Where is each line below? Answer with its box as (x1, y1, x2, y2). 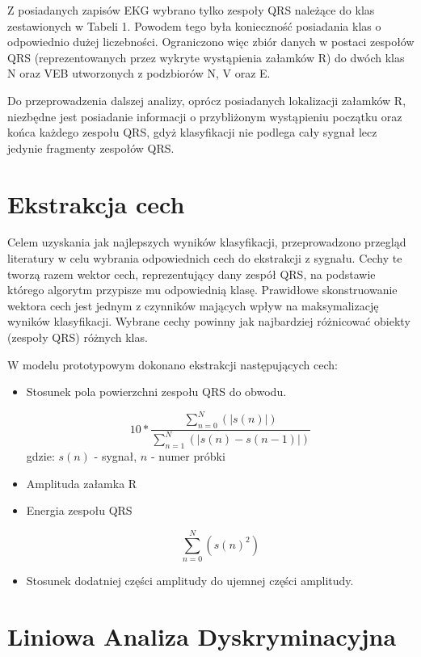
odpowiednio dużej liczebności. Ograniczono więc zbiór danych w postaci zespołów (7, 33, 415, 50)
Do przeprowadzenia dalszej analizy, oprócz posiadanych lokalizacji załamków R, (7, 91, 406, 108)
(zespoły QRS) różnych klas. (7, 329, 148, 346)
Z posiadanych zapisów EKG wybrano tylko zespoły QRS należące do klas (7, 2, 375, 18)
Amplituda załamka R (26, 474, 137, 491)
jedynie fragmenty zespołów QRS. (7, 139, 175, 156)
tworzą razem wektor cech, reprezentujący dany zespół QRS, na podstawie (7, 265, 376, 282)
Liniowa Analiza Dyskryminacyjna (7, 619, 397, 652)
